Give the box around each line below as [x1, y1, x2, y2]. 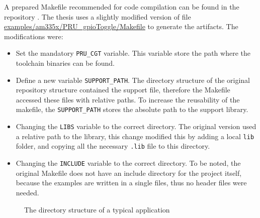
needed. [16, 187, 39, 197]
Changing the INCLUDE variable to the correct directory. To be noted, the [16, 158, 241, 168]
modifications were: [4, 31, 63, 41]
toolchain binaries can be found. [16, 58, 115, 68]
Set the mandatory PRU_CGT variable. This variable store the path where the [16, 48, 250, 58]
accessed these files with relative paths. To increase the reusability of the [16, 94, 240, 104]
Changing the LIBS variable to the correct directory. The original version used [16, 121, 256, 132]
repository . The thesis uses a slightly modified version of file [4, 11, 191, 22]
